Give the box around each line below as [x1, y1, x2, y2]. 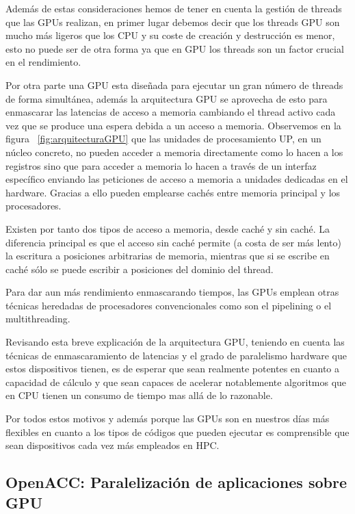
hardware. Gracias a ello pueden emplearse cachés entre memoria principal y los [5, 185, 341, 199]
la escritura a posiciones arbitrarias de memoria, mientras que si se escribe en [5, 248, 330, 263]
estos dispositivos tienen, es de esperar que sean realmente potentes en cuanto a [5, 361, 340, 376]
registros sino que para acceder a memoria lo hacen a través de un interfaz [5, 158, 317, 172]
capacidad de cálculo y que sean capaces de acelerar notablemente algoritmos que [5, 374, 347, 389]
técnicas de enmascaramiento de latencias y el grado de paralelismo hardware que [5, 348, 347, 362]
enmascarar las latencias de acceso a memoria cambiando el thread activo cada [5, 105, 336, 119]
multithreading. [5, 311, 70, 326]
